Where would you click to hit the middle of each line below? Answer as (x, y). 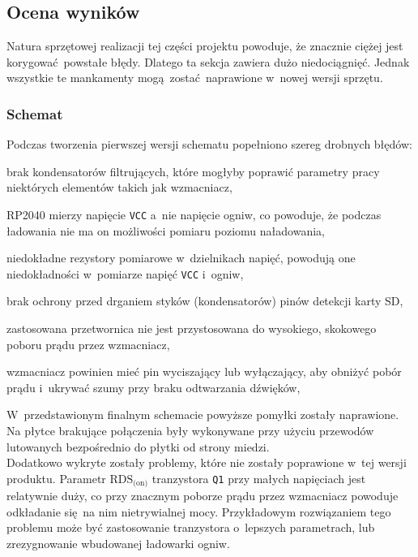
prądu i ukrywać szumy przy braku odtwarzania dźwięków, (154, 387)
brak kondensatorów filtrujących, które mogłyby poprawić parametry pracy (193, 171)
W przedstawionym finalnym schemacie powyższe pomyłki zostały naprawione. (203, 415)
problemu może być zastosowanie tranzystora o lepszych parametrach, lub (191, 527)
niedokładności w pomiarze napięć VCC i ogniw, (125, 273)
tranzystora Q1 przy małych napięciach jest (259, 478)
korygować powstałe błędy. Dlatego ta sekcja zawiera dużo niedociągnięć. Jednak (208, 61)
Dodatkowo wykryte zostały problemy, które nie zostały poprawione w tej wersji (207, 462)
